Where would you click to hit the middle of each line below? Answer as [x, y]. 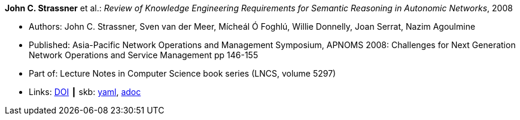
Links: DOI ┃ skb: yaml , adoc [85, 92]
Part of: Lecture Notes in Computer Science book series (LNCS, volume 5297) [183, 73]
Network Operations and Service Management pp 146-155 [144, 55]
